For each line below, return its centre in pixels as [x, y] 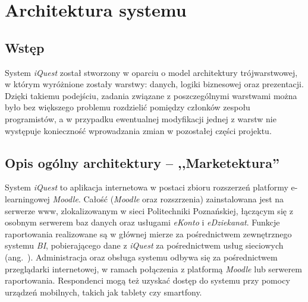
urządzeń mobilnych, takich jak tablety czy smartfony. [103, 292]
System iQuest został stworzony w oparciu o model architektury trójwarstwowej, [151, 72]
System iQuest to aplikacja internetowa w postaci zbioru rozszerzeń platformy [147, 187]
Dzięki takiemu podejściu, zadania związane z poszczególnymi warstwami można [151, 95]
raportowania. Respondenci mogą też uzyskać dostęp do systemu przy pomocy [147, 280]
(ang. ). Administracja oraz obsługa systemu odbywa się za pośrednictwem [141, 257]
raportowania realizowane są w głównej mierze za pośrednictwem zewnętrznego [148, 233]
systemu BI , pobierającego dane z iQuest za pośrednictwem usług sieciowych [144, 245]
